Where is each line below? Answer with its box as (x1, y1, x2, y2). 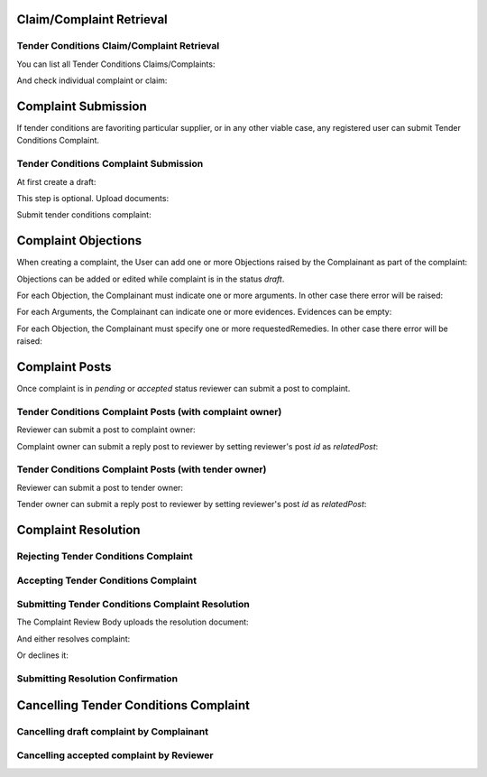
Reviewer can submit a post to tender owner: (16, 482, 184, 493)
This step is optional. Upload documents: (16, 192, 170, 203)
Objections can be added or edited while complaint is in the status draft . (16, 273, 285, 284)
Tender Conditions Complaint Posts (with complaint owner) (16, 405, 282, 418)
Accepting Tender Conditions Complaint (16, 574, 198, 587)
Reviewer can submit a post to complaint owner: (16, 424, 196, 435)
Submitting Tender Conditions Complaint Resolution (16, 598, 250, 611)
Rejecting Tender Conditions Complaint (16, 550, 193, 562)
